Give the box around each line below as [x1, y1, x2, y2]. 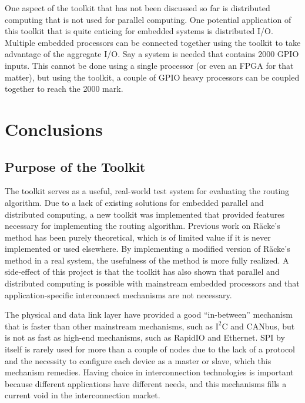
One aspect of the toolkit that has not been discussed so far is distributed [5, 2, 270, 14]
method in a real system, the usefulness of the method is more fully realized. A [5, 254, 289, 266]
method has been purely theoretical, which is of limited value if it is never [5, 231, 271, 243]
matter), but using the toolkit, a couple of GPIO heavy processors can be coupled [5, 71, 300, 83]
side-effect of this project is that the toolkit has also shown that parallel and [5, 265, 280, 278]
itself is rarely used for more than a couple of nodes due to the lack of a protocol [5, 343, 295, 355]
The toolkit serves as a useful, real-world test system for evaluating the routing [5, 185, 290, 197]
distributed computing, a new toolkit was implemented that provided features [5, 208, 284, 220]
